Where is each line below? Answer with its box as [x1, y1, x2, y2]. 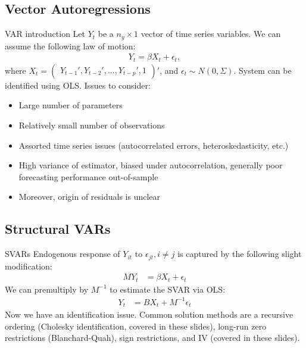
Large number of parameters [18, 99, 123, 111]
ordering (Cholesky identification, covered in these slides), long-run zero [5, 319, 267, 332]
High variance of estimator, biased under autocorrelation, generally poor [18, 159, 283, 171]
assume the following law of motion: [5, 39, 136, 52]
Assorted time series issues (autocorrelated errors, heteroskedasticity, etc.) [18, 139, 289, 151]
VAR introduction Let [5, 27, 86, 40]
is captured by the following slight [177, 247, 302, 260]
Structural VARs [5, 220, 111, 238]
